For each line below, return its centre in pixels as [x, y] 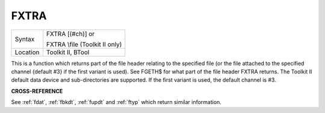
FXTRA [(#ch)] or [70, 34]
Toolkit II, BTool [68, 52]
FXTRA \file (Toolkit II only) [84, 44]
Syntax [25, 39]
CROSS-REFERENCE [37, 91]
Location [27, 52]
